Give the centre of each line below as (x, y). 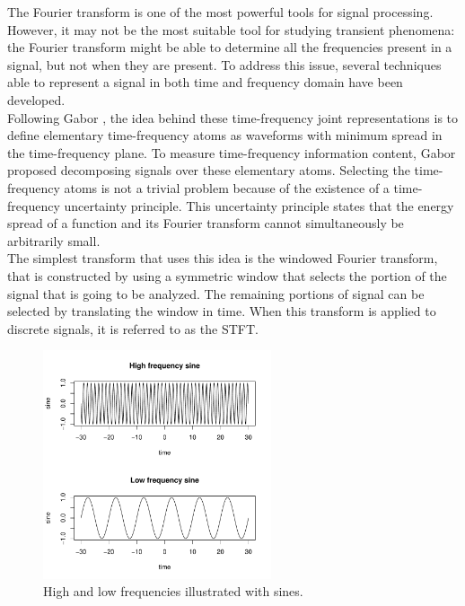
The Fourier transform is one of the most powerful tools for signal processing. (220, 12)
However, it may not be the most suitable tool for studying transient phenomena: (231, 29)
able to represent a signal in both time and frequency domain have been (205, 82)
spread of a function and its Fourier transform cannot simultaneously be (206, 223)
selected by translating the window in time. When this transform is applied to (222, 311)
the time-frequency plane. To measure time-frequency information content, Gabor (232, 152)
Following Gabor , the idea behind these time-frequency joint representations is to (233, 117)
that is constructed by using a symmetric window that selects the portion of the (227, 275)
